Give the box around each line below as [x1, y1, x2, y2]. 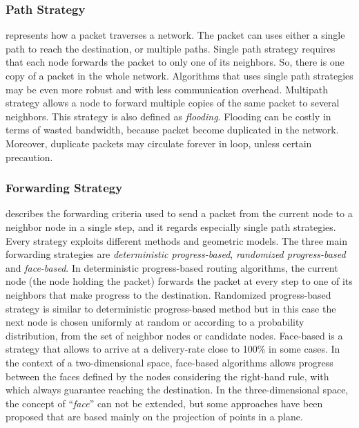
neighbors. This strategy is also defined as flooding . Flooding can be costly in [6, 109, 331, 123]
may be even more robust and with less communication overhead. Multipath [6, 82, 329, 96]
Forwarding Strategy [6, 179, 123, 196]
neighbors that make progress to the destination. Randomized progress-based [6, 287, 331, 301]
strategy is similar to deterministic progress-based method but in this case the [6, 301, 336, 315]
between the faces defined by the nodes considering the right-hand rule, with [6, 369, 329, 383]
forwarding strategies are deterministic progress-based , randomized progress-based [6, 247, 346, 261]
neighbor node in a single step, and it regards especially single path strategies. [6, 219, 336, 234]
